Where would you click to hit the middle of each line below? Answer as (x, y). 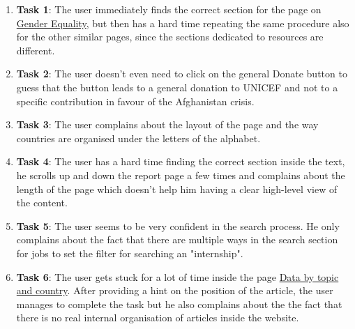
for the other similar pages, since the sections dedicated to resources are (170, 37)
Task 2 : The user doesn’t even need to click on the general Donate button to (182, 74)
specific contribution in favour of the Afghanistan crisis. (135, 101)
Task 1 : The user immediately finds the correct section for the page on (169, 9)
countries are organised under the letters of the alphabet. (138, 138)
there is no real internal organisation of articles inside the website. (158, 317)
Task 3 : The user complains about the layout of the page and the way (167, 124)
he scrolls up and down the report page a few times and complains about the (181, 175)
